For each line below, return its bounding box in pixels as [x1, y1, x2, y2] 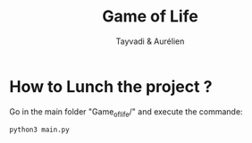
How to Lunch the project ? [9, 76, 213, 97]
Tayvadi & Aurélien [115, 36, 185, 46]
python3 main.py [9, 125, 70, 135]
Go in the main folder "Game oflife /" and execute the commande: [9, 105, 243, 119]
